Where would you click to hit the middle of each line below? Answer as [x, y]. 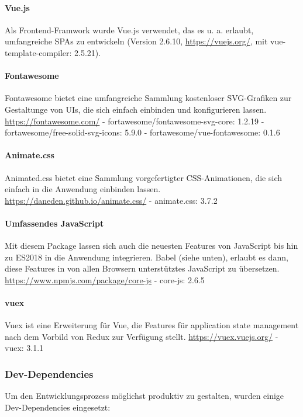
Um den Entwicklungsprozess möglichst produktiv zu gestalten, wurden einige [144, 396]
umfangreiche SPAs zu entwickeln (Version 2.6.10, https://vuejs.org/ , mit [136, 41]
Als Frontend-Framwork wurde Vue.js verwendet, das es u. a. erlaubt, [129, 29]
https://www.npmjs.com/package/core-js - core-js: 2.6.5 [105, 279]
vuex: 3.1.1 [24, 348]
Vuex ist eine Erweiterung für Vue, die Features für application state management [152, 325]
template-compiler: [38, 52]
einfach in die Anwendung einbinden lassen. [83, 189]
